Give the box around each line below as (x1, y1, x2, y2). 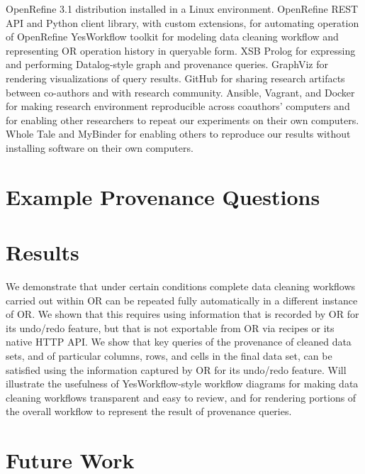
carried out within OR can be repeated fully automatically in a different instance (6, 292, 358, 307)
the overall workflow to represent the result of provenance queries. (6, 404, 292, 419)
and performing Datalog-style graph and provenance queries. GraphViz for (6, 57, 328, 72)
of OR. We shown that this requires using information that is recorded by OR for (6, 307, 359, 321)
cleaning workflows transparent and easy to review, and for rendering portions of (6, 390, 356, 404)
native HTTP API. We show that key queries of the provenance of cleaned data (6, 334, 352, 349)
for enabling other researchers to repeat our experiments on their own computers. (6, 112, 359, 127)
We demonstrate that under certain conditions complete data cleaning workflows (6, 279, 356, 294)
